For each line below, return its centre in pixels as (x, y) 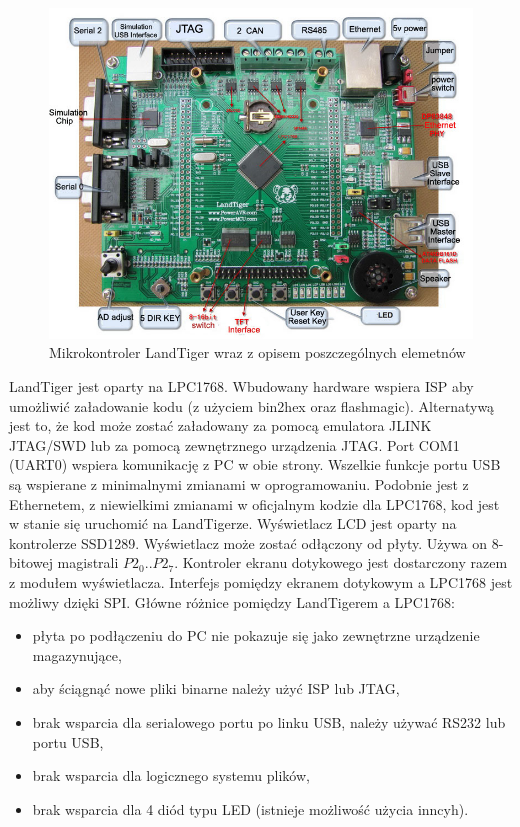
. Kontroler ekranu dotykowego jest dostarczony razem (341, 562)
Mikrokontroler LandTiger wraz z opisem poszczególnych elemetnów (257, 352)
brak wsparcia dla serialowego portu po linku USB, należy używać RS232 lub (269, 721)
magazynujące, (77, 654)
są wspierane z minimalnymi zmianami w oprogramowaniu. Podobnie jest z (239, 483)
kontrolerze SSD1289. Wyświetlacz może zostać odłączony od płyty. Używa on (248, 542)
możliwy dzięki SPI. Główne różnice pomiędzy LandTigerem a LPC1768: (232, 601)
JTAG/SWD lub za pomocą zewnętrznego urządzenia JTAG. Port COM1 (234, 444)
